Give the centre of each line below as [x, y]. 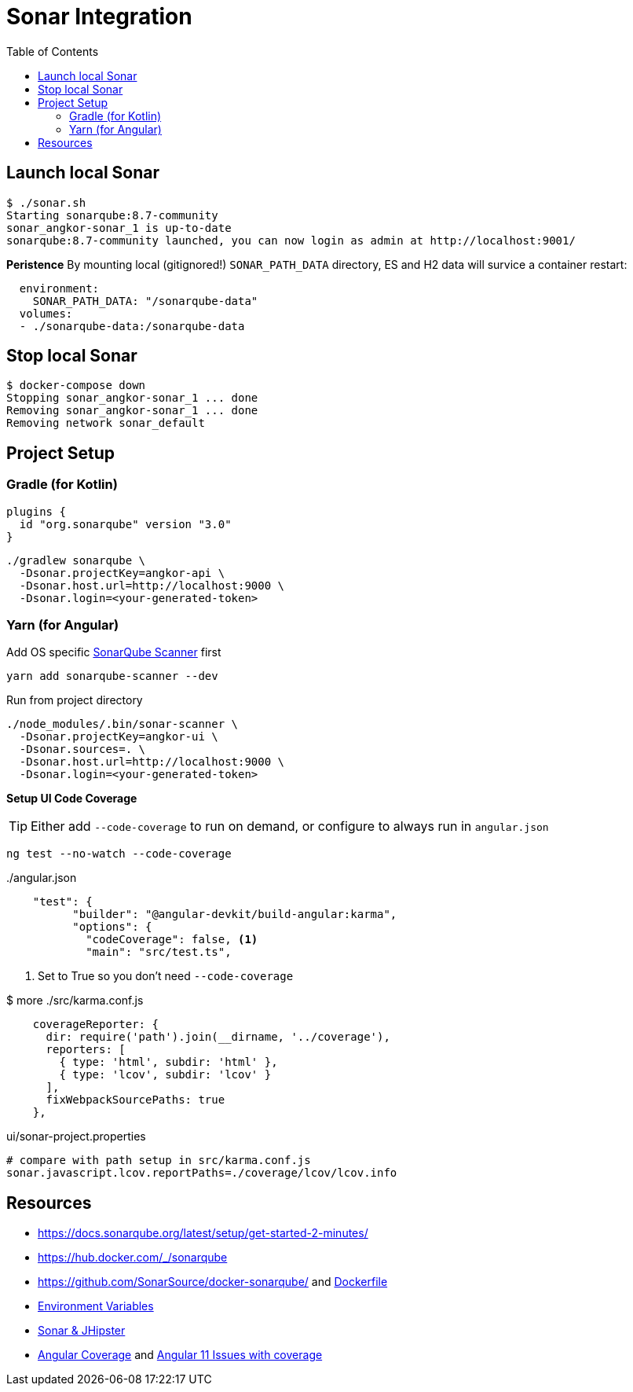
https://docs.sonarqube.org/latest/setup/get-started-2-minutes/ [203, 1233]
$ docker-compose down [76, 386]
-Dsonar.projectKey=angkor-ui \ [119, 737]
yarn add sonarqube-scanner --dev [112, 676]
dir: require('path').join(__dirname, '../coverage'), [218, 1037]
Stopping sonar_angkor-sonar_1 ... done [132, 398]
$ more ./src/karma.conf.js [75, 1001]
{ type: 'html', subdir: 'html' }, [168, 1062]
